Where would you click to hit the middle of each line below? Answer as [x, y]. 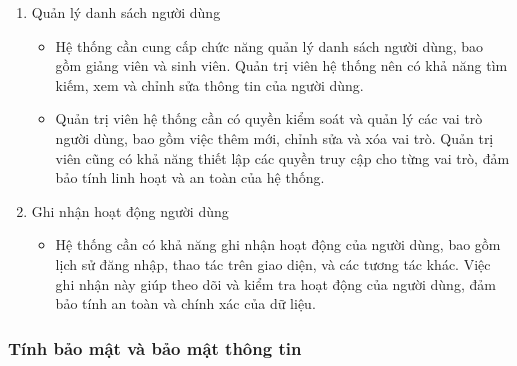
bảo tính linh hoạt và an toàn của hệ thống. [190, 177]
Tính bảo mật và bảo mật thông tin [155, 347]
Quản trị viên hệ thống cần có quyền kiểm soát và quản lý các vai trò [269, 118]
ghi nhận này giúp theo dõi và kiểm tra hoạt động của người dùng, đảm [275, 283]
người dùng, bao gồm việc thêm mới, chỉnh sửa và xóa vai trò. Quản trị [274, 137]
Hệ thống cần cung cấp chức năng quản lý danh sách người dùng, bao [269, 45]
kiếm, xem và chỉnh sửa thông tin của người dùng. [209, 84]
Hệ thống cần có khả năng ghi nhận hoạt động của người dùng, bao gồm [278, 244]
